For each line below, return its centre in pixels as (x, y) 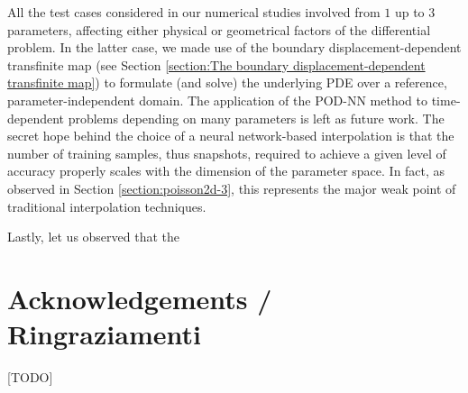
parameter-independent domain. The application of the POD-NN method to (218, 100)
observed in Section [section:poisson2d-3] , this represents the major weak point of (232, 188)
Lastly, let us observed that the (94, 237)
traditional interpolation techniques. (107, 206)
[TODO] (30, 377)
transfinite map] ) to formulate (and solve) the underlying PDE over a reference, (227, 82)
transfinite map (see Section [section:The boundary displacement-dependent (216, 64)
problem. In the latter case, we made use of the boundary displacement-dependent (234, 47)
